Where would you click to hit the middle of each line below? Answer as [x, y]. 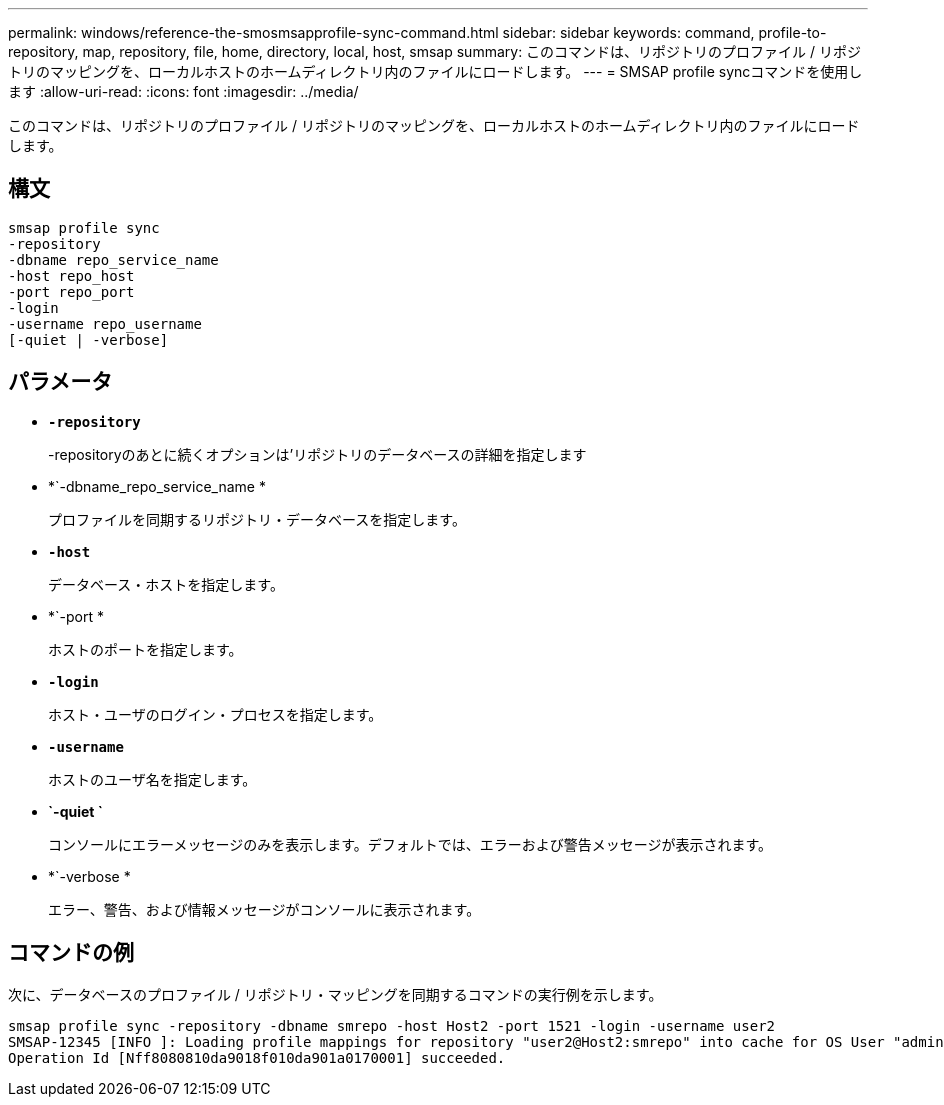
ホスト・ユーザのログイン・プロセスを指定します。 [215, 714]
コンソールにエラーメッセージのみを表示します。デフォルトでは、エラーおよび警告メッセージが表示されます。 [410, 844]
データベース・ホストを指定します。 [166, 584]
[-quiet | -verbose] [88, 339]
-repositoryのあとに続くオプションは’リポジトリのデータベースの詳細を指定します [317, 454]
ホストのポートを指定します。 [145, 649]
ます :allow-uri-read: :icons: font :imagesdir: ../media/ [183, 91]
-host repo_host [71, 275]
